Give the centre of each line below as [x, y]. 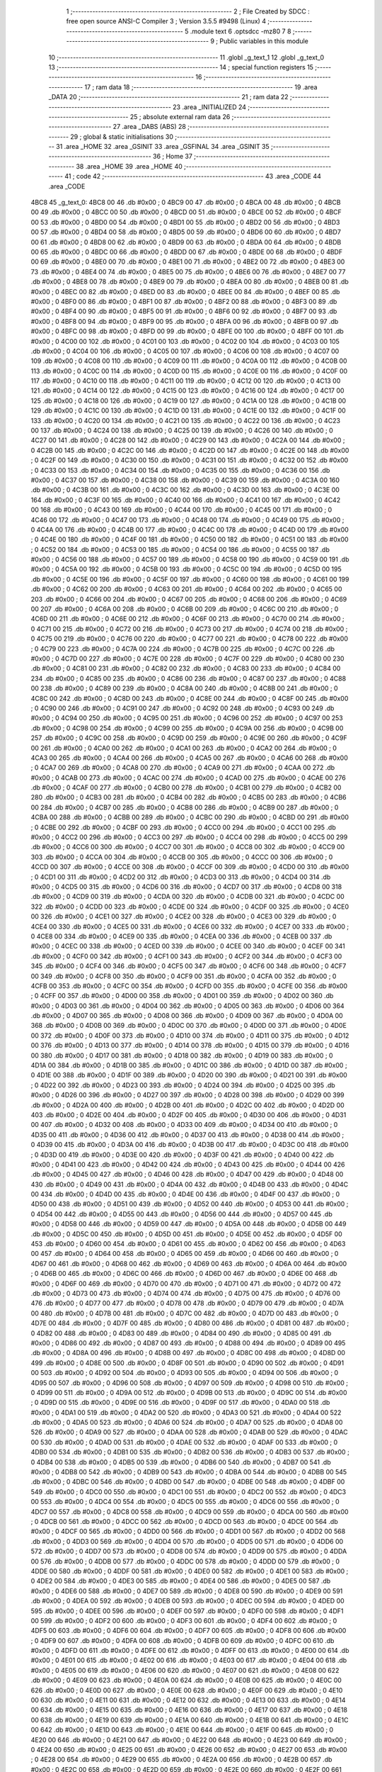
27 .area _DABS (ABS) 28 [150, 127]
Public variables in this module [264, 41]
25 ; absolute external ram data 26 [180, 116]
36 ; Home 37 [172, 157]
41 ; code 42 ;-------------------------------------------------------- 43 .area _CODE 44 [193, 176]
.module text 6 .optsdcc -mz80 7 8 [241, 31]
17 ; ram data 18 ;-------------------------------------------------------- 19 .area [201, 87]
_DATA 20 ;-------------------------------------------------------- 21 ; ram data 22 [169, 97]
